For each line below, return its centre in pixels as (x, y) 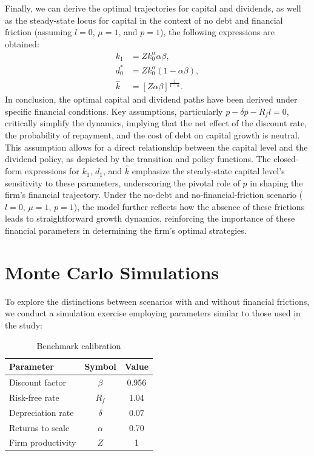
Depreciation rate (42, 412)
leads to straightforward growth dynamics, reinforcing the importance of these (150, 218)
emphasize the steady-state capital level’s (208, 171)
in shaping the (276, 182)
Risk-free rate (34, 397)
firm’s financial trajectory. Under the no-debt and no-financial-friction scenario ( (154, 195)
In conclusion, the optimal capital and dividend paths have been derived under (151, 99)
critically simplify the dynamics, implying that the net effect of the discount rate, (156, 123)
